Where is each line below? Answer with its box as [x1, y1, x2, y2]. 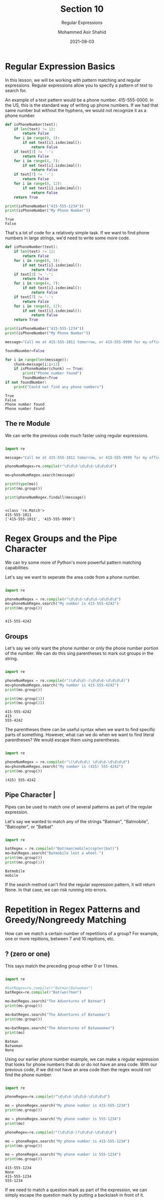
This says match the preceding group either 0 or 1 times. [5, 963, 119, 969]
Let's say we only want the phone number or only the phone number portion [5, 645, 159, 651]
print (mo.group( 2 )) [5, 701, 45, 706]
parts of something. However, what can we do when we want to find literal [5, 732, 155, 738]
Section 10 [60, 3, 104, 15]
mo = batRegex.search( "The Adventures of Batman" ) [5, 999, 106, 1004]
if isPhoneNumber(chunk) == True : [14, 366, 84, 371]
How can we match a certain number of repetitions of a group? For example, [5, 930, 159, 936]
